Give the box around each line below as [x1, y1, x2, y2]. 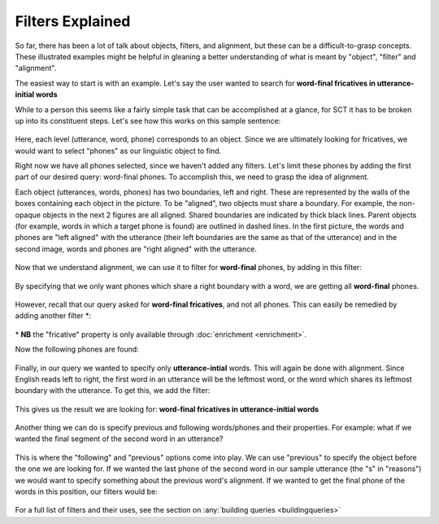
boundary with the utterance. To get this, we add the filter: [15, 386, 211, 395]
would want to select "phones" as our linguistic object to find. [15, 146, 222, 155]
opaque [15, 210, 41, 220]
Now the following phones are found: [15, 344, 140, 354]
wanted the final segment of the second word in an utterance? [15, 434, 224, 443]
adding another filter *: [15, 311, 91, 321]
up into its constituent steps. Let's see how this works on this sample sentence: [15, 116, 281, 125]
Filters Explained [15, 12, 131, 30]
